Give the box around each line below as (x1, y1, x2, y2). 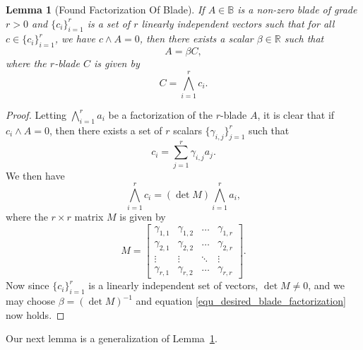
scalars (173, 122, 202, 137)
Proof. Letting (6, 107, 67, 122)
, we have (54, 31, 95, 46)
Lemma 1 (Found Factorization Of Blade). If (6, 2, 205, 16)
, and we (308, 278, 345, 293)
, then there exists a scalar (139, 31, 254, 46)
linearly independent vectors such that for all (141, 16, 335, 30)
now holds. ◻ (6, 307, 65, 322)
